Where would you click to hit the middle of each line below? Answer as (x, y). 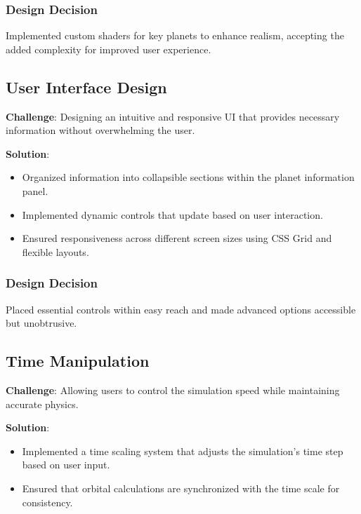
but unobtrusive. (41, 323)
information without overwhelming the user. (100, 130)
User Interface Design (86, 87)
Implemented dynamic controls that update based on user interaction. (172, 214)
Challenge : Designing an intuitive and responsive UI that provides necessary (173, 116)
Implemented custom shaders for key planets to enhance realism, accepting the (175, 35)
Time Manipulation (78, 361)
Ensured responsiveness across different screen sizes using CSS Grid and (177, 238)
